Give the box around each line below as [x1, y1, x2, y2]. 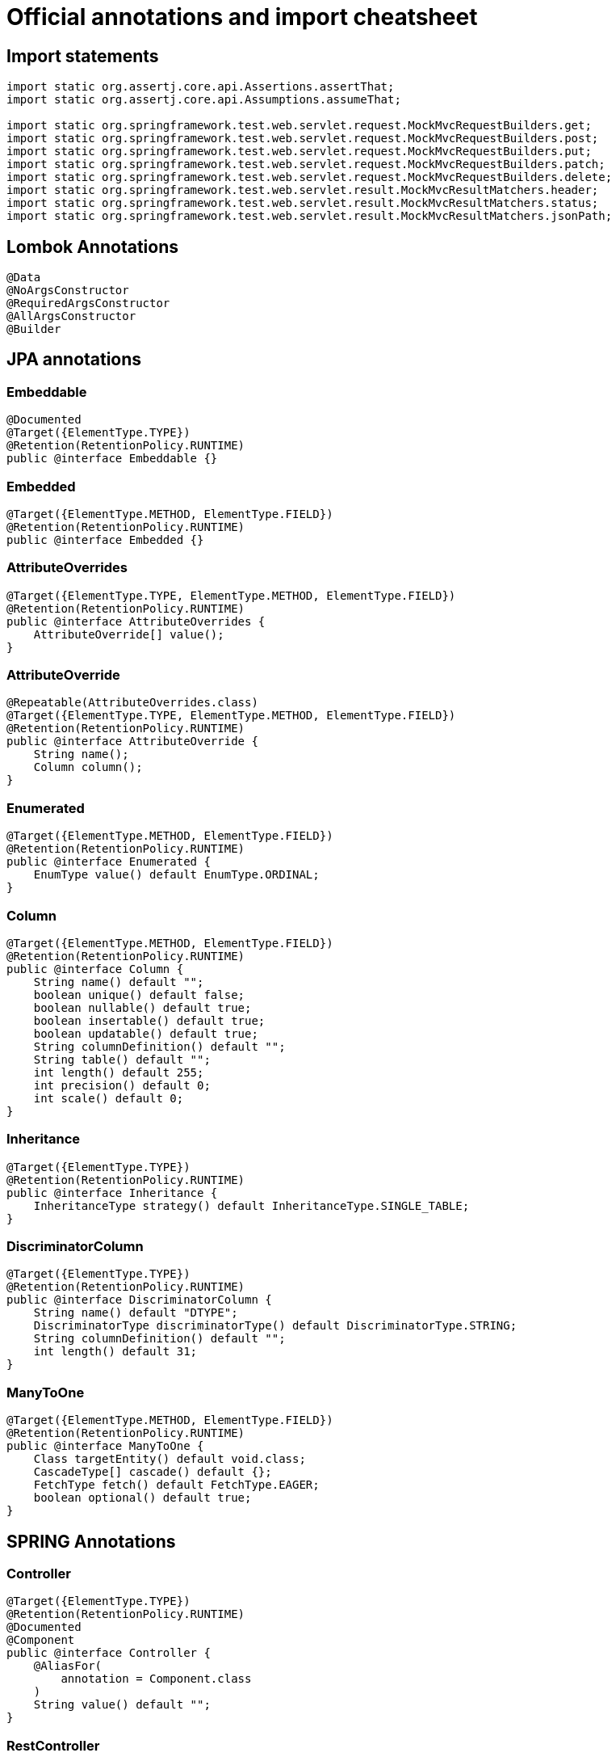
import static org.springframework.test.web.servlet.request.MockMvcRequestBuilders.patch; [6, 158, 606, 171]
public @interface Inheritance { [6, 1186, 218, 1199]
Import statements [6, 45, 159, 66]
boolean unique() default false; [33, 988, 245, 1001]
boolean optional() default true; [33, 1491, 252, 1505]
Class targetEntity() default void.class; [33, 1452, 306, 1466]
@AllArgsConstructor [6, 310, 136, 323]
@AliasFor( [33, 1659, 103, 1673]
